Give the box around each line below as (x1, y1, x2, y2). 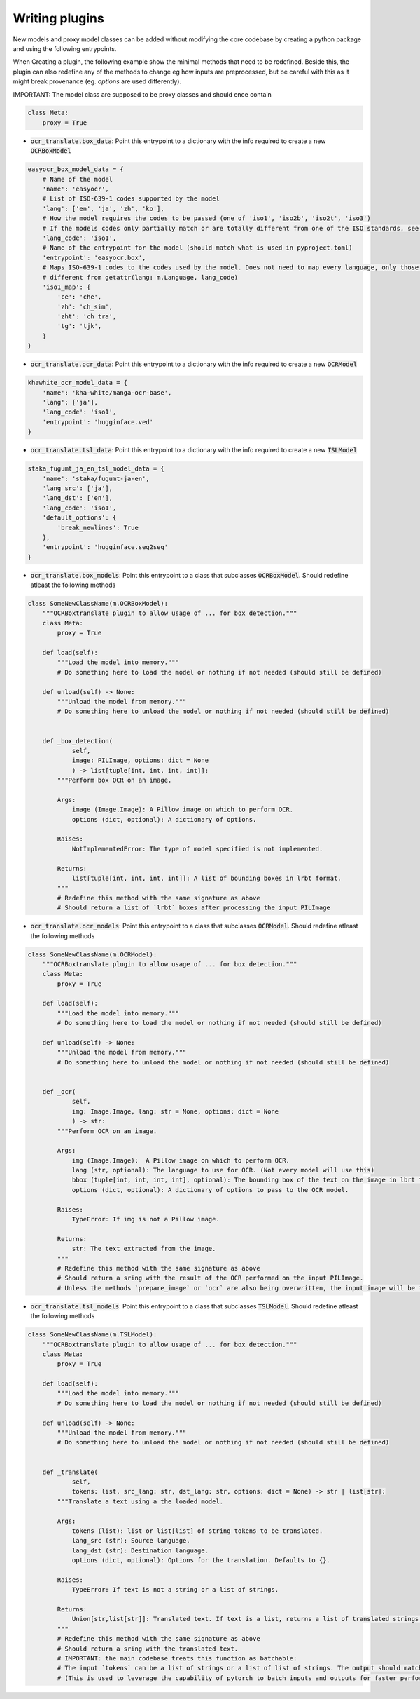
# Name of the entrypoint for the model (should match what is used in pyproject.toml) (42, 244, 353, 252)
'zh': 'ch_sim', (57, 302, 113, 311)
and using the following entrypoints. (13, 44, 117, 53)
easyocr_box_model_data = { (27, 165, 124, 173)
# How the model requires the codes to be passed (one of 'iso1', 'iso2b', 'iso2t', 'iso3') (42, 215, 371, 222)
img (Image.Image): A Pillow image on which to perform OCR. (71, 1156, 290, 1164)
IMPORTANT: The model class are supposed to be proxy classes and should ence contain (13, 90, 272, 98)
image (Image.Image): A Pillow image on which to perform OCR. (71, 806, 294, 813)
